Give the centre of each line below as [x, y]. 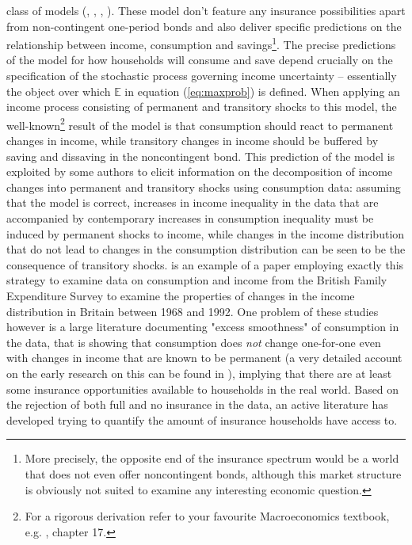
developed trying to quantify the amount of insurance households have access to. [202, 419]
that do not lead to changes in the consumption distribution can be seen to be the [206, 249]
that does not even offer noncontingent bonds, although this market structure [213, 473]
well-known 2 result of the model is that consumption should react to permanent [200, 124]
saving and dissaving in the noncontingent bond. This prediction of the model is [201, 156]
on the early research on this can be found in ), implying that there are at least [199, 373]
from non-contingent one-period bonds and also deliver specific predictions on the [204, 26]
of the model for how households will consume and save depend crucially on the [200, 60]
